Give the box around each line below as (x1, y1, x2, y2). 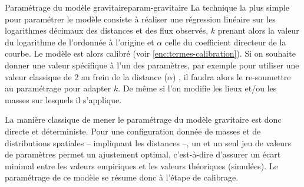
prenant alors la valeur (217, 24, 299, 37)
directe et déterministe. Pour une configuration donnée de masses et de (5, 124, 261, 137)
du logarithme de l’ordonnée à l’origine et (5, 35, 154, 48)
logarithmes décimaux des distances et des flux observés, (5, 24, 209, 37)
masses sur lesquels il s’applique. (5, 93, 122, 106)
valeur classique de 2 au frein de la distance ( (5, 70, 168, 83)
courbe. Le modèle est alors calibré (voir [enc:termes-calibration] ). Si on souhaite (5, 47, 296, 60)
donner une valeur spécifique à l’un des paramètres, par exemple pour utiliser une (5, 58, 299, 71)
